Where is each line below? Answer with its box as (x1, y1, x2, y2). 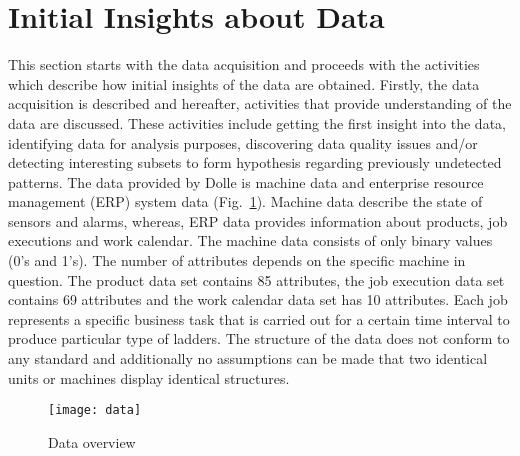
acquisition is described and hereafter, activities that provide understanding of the (8, 93, 512, 114)
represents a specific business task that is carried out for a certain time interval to (8, 308, 510, 329)
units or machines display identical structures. (8, 367, 290, 388)
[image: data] (48, 403, 142, 418)
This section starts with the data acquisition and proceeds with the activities (8, 54, 480, 75)
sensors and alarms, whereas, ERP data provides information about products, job (8, 210, 508, 231)
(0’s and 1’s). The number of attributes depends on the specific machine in (8, 250, 466, 271)
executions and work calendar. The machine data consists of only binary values (8, 230, 493, 251)
